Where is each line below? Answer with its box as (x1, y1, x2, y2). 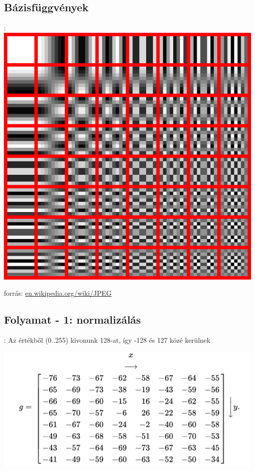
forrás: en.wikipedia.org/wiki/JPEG (4, 288, 112, 298)
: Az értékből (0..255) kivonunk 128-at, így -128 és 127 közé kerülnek (4, 335, 210, 345)
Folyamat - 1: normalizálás (4, 312, 141, 327)
